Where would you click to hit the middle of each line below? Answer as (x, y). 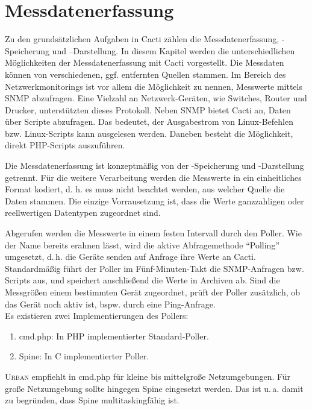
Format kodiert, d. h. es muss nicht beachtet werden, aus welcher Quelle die (145, 189)
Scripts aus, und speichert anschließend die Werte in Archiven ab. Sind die (142, 280)
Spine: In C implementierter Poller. (84, 356)
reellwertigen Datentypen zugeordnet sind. (83, 213)
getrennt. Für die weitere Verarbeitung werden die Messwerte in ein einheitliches (153, 177)
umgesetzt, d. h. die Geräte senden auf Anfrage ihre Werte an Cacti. (130, 257)
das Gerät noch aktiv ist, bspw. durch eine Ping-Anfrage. (110, 304)
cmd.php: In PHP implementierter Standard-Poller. (114, 336)
